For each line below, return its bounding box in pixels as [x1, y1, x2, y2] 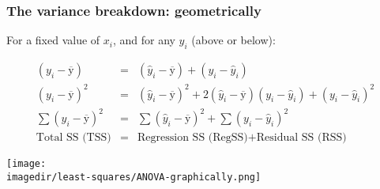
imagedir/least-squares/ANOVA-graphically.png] [6, 171, 261, 183]
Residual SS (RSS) [256, 132, 347, 144]
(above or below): [191, 32, 276, 48]
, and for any [112, 32, 175, 48]
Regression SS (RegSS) [137, 132, 248, 144]
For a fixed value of [6, 32, 100, 48]
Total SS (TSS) [36, 132, 111, 144]
